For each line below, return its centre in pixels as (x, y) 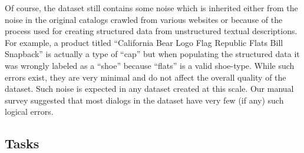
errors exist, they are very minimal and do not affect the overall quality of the (146, 77)
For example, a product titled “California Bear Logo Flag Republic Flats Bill (144, 42)
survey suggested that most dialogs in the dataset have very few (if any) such (144, 100)
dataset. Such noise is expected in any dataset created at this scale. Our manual (149, 89)
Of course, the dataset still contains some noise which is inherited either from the (151, 8)
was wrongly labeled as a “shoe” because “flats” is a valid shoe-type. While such (150, 65)
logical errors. (29, 112)
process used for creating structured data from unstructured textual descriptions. (151, 31)
